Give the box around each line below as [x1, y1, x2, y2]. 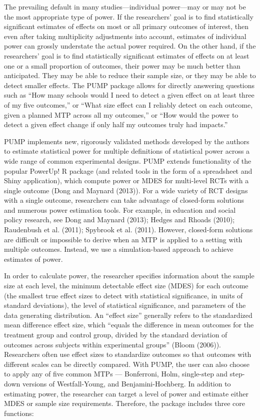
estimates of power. [4, 253, 63, 264]
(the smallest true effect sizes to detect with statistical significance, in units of [4, 290, 243, 300]
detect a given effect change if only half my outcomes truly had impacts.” [4, 119, 228, 130]
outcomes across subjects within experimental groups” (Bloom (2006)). [4, 339, 221, 349]
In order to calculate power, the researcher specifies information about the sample [4, 270, 254, 281]
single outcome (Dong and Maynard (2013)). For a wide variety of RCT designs [4, 185, 248, 195]
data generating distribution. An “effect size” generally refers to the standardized [4, 309, 252, 320]
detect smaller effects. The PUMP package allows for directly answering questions [4, 80, 255, 90]
